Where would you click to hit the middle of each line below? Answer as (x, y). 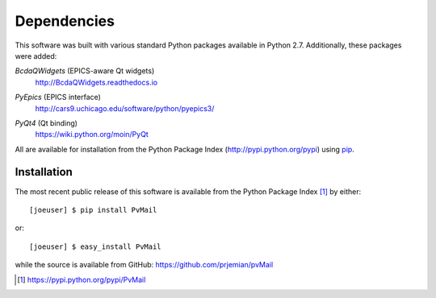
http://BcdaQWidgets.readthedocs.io (96, 82)
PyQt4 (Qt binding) (46, 123)
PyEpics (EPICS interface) (58, 97)
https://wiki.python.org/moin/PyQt (92, 135)
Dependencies (65, 21)
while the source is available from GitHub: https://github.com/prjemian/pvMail (144, 265)
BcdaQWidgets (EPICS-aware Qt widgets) (85, 71)
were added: (36, 56)
